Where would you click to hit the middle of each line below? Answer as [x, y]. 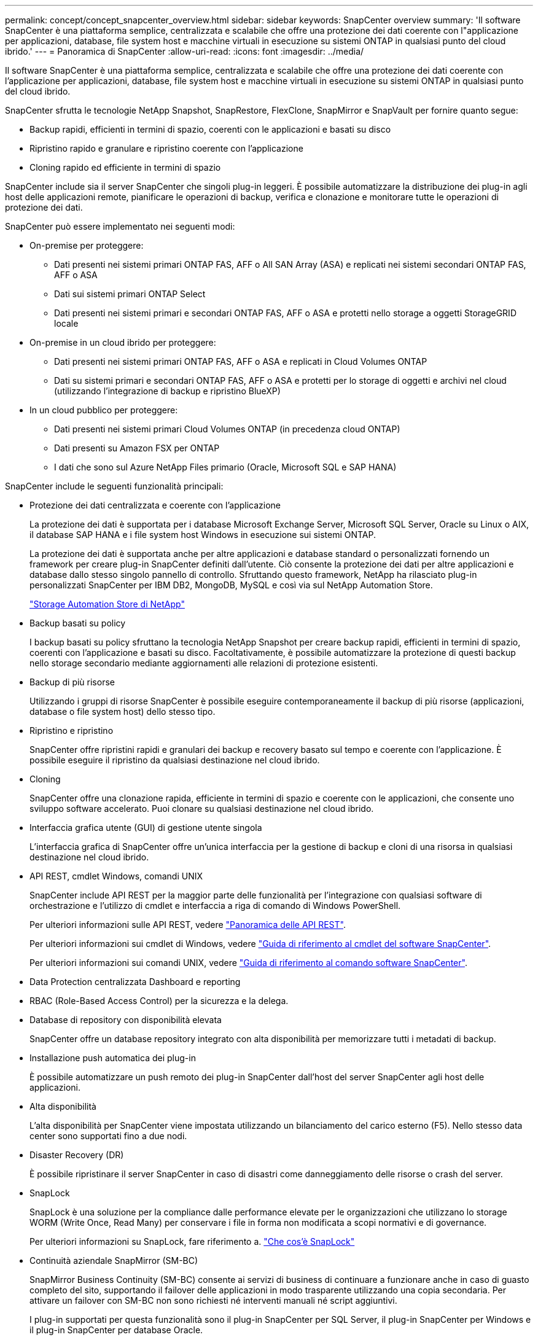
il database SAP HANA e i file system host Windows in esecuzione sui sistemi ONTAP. [203, 535]
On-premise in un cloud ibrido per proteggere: [123, 342]
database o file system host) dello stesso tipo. [123, 711]
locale [66, 323]
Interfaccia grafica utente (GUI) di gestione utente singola [146, 828]
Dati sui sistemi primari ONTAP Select [130, 294]
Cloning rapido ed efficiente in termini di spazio [125, 167]
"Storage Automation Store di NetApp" [107, 604]
